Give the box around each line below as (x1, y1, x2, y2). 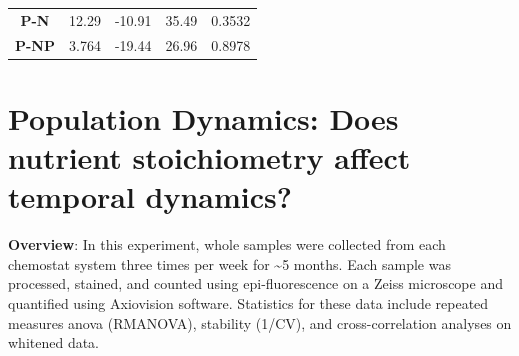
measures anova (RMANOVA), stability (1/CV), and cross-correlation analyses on (8, 312, 512, 333)
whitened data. (8, 332, 100, 353)
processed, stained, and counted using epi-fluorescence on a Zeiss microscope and (8, 273, 503, 294)
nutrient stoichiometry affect (8, 137, 411, 178)
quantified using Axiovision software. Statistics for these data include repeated (8, 292, 489, 313)
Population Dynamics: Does (8, 97, 399, 138)
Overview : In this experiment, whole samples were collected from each (8, 234, 446, 255)
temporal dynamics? (8, 176, 292, 217)
